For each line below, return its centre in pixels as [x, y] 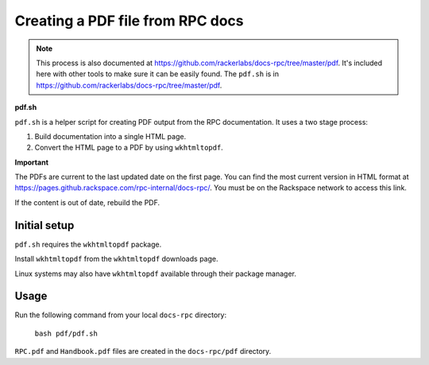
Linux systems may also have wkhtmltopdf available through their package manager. [156, 274]
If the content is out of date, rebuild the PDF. [87, 202]
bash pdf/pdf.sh [66, 333]
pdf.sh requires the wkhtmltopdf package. [88, 244]
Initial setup [44, 225]
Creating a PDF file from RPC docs [129, 21]
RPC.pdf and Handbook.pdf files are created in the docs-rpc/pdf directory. [143, 351]
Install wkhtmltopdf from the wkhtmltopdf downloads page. [116, 259]
